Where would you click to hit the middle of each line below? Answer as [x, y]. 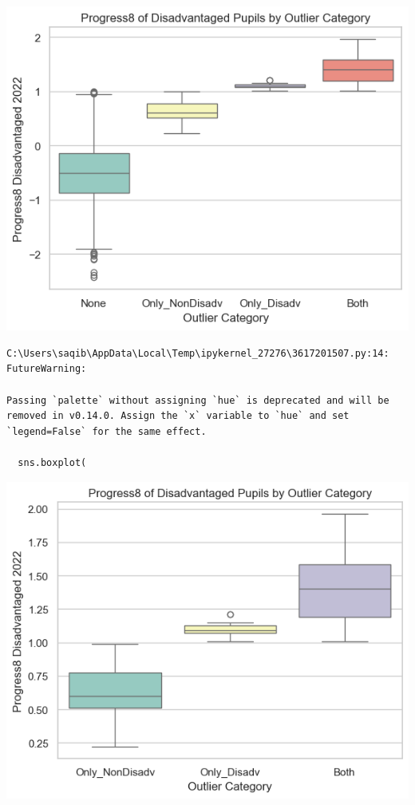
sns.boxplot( [52, 462]
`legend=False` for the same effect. [107, 431]
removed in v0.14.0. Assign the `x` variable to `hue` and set [178, 416]
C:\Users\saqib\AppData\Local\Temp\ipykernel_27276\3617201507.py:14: [198, 353]
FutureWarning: [47, 369]
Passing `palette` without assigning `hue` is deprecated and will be [198, 400]
